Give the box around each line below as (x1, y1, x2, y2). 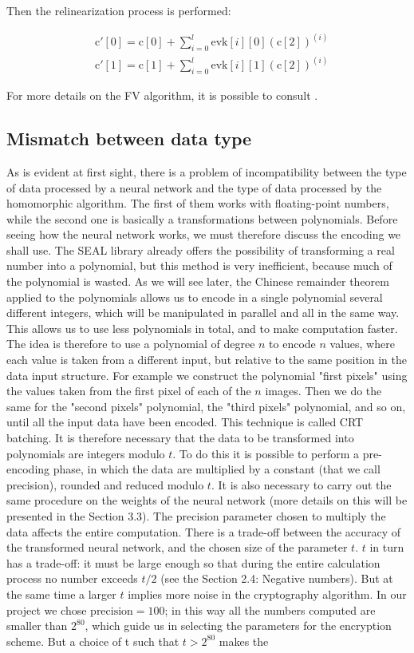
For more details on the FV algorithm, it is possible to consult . (6, 87, 318, 104)
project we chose (6, 601, 87, 618)
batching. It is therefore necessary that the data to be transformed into (6, 429, 354, 446)
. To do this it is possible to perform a (172, 445, 360, 461)
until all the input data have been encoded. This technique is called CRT (6, 414, 364, 430)
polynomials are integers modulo (6, 445, 165, 461)
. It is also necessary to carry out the (211, 476, 392, 493)
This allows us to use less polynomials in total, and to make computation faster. (6, 319, 398, 336)
